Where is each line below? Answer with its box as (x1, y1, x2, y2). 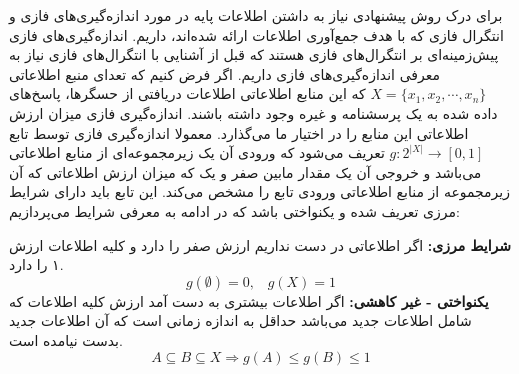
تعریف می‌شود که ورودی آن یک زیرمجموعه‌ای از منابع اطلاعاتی (9, 142, 385, 163)
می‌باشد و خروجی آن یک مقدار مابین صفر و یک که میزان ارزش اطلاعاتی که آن (9, 161, 482, 182)
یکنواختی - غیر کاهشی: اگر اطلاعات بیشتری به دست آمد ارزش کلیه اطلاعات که (9, 290, 489, 311)
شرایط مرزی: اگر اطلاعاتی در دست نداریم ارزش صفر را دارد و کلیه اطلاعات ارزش (9, 234, 512, 255)
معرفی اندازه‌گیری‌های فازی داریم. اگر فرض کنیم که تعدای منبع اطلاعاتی (9, 63, 440, 84)
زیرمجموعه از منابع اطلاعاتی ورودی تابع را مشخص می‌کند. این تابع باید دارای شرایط (9, 181, 510, 202)
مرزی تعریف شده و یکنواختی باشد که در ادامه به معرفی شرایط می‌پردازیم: (9, 200, 460, 221)
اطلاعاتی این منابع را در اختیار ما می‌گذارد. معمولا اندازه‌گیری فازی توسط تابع (9, 122, 469, 143)
